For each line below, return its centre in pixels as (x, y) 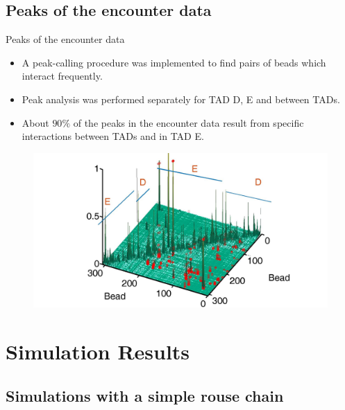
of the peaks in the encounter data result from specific (188, 122)
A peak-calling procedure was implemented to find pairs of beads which (174, 62)
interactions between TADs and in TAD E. (113, 136)
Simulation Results (98, 351)
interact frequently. (62, 76)
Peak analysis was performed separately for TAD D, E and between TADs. (181, 99)
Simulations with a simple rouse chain (145, 395)
